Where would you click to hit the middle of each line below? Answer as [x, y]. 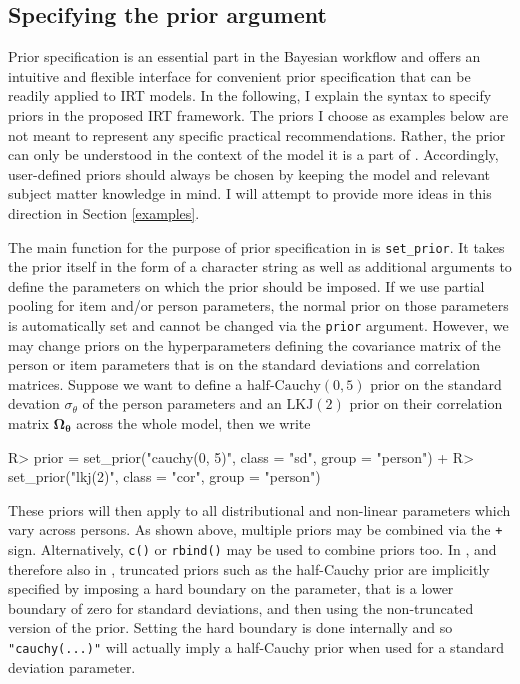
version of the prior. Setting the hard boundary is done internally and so [230, 627]
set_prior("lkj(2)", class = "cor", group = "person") [164, 476]
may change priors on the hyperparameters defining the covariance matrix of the [254, 344]
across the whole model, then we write [193, 423]
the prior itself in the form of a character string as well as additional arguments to [260, 266]
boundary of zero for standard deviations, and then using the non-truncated [241, 607]
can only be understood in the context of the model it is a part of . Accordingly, [253, 154]
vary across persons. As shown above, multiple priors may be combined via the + [255, 529]
